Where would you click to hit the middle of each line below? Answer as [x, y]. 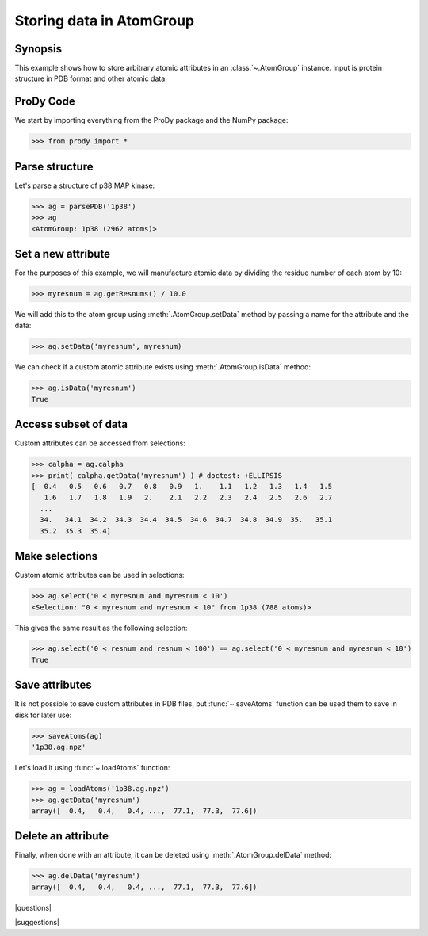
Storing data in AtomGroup [105, 21]
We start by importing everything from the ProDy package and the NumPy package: [151, 120]
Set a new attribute [63, 254]
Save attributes [53, 685]
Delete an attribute [62, 836]
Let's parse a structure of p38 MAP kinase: [85, 185]
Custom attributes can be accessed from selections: [100, 443]
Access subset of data [71, 424]
